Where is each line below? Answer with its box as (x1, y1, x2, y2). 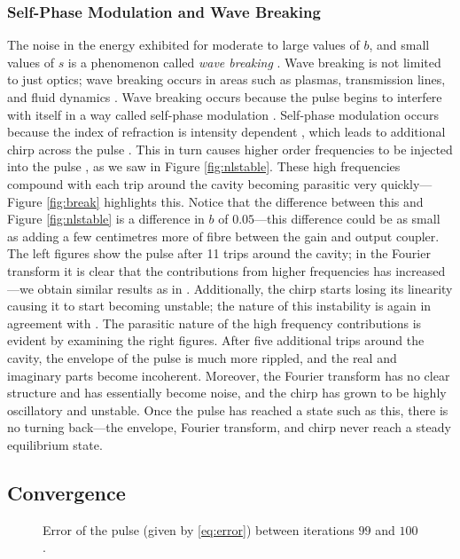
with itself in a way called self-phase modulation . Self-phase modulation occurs (7, 105, 439, 123)
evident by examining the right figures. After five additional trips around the (7, 331, 425, 350)
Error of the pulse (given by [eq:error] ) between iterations (43, 520, 355, 539)
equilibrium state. (7, 435, 103, 453)
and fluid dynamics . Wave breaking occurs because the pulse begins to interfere (7, 88, 442, 106)
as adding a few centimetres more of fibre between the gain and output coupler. (7, 226, 440, 245)
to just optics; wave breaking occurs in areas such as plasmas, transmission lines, (7, 70, 446, 89)
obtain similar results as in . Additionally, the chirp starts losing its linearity (37, 279, 453, 297)
